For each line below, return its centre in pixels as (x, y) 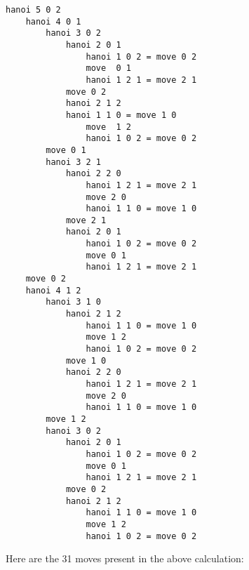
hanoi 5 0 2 (33, 10)
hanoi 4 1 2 (53, 290)
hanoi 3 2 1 (74, 162)
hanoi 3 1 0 (74, 302)
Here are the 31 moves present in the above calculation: (125, 558)
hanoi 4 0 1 (53, 21)
